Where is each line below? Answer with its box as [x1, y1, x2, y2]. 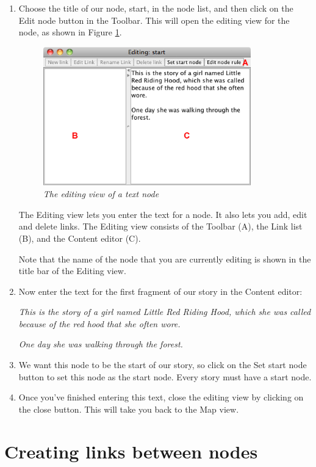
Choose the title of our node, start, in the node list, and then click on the [18, 2, 293, 14]
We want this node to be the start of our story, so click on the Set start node [18, 358, 307, 371]
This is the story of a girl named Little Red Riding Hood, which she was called [18, 305, 311, 318]
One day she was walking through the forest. [18, 338, 183, 350]
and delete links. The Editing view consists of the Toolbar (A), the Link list [18, 220, 303, 233]
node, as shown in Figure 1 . [18, 26, 122, 38]
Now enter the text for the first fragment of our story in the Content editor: [18, 284, 303, 297]
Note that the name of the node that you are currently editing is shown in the [18, 252, 311, 265]
